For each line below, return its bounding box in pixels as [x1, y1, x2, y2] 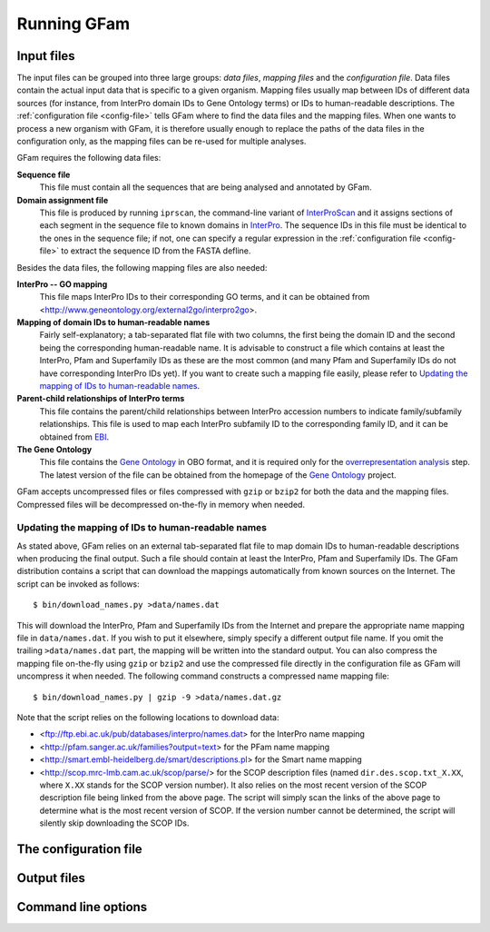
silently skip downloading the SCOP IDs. [39, 818, 190, 828]
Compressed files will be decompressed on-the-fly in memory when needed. [16, 499, 306, 510]
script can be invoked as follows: [16, 578, 140, 590]
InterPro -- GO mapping [16, 278, 108, 290]
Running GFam [16, 14, 131, 34]
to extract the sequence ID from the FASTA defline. [60, 245, 251, 256]
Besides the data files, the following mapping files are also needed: [16, 262, 268, 273]
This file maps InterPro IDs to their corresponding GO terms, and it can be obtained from [39, 292, 370, 302]
